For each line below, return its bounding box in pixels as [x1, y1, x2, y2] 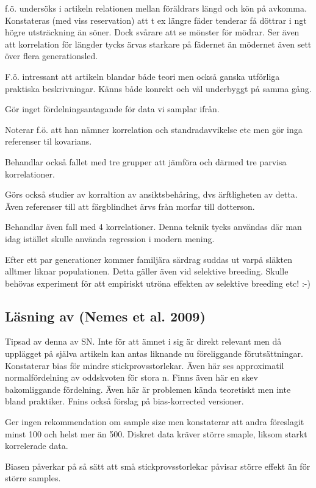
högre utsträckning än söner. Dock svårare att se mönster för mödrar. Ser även [5, 26, 300, 38]
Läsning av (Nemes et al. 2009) [5, 306, 206, 325]
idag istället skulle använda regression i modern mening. [5, 232, 215, 245]
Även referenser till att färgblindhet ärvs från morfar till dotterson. [5, 199, 255, 212]
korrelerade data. [5, 439, 68, 452]
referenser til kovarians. [5, 135, 92, 148]
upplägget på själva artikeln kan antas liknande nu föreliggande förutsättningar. [5, 347, 303, 360]
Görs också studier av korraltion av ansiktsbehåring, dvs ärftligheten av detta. [5, 188, 298, 201]
